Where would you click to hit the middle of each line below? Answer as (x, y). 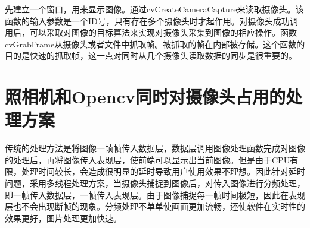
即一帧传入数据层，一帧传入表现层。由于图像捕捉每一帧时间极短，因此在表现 (155, 194)
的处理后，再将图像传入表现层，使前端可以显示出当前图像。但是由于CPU (148, 159)
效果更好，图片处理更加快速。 (63, 218)
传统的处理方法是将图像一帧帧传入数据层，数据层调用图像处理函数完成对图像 (155, 148)
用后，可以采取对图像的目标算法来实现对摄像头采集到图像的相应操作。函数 (151, 32)
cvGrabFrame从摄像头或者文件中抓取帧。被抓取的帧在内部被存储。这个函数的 (155, 44)
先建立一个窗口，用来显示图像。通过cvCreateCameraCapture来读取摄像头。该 (154, 9)
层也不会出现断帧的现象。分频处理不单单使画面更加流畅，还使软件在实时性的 (155, 206)
